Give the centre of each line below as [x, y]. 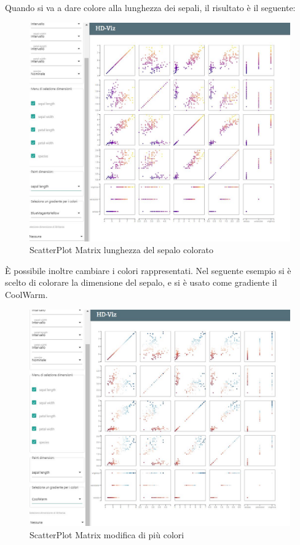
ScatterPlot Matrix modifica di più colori [107, 535]
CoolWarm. [26, 295]
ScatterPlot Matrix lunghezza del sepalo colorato [122, 250]
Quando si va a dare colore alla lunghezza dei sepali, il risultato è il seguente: [150, 7]
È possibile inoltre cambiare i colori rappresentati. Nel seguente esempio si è [148, 270]
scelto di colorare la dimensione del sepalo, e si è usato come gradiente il [141, 282]
